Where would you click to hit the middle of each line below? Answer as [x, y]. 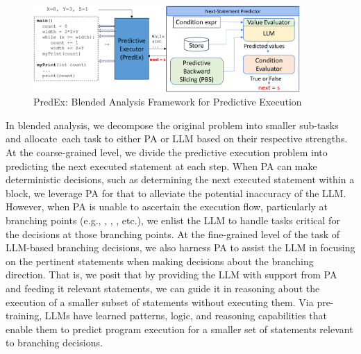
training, [24, 315]
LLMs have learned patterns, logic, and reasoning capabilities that [186, 315]
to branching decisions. [54, 343]
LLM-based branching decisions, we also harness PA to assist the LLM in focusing [180, 247]
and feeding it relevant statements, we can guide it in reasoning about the [163, 288]
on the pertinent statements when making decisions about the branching [160, 261]
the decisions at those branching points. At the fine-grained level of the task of [173, 234]
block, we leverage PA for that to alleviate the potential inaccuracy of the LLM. [176, 193]
